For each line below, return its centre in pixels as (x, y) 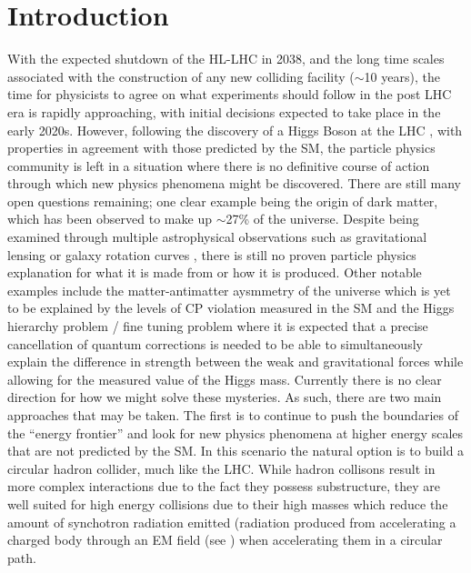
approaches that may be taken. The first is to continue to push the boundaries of (233, 415)
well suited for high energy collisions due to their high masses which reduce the (228, 503)
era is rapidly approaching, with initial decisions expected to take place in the (224, 111)
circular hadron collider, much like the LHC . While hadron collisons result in (221, 468)
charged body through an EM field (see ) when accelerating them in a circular (225, 540)
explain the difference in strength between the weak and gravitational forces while (235, 362)
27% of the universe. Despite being (322, 219)
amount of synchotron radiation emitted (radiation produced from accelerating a (232, 522)
